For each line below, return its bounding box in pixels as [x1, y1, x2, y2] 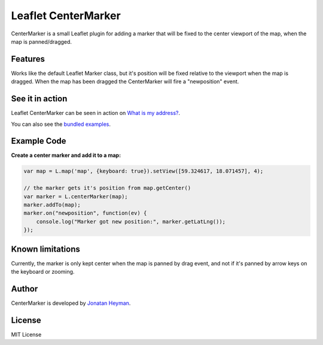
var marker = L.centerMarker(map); [23, 193, 128, 200]
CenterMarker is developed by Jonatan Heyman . [11, 299, 131, 307]
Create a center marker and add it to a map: [11, 152, 121, 159]
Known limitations [11, 244, 80, 254]
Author [11, 283, 38, 293]
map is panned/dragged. [11, 38, 72, 45]
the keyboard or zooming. [11, 268, 75, 276]
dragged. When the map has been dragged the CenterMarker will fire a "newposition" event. [11, 78, 239, 85]
